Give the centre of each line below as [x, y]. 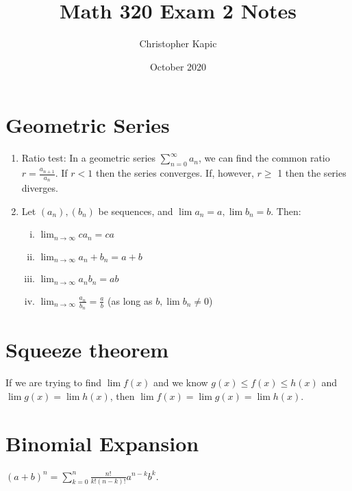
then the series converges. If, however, [175, 173]
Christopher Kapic [178, 43]
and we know [180, 382]
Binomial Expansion [102, 443]
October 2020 [178, 66]
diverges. [40, 188]
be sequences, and [136, 211]
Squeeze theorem [87, 350]
